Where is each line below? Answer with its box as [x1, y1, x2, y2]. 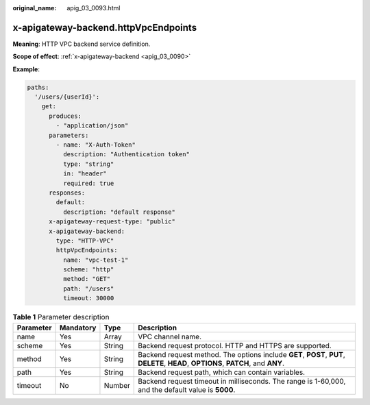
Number [103, 380, 130, 390]
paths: [27, 83, 49, 91]
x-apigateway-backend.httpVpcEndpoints [12, 21, 197, 34]
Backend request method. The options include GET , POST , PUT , [138, 349, 345, 359]
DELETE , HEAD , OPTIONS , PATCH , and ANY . [138, 358, 284, 368]
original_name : [12, 4, 57, 12]
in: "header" [62, 170, 108, 177]
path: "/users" [62, 284, 114, 293]
